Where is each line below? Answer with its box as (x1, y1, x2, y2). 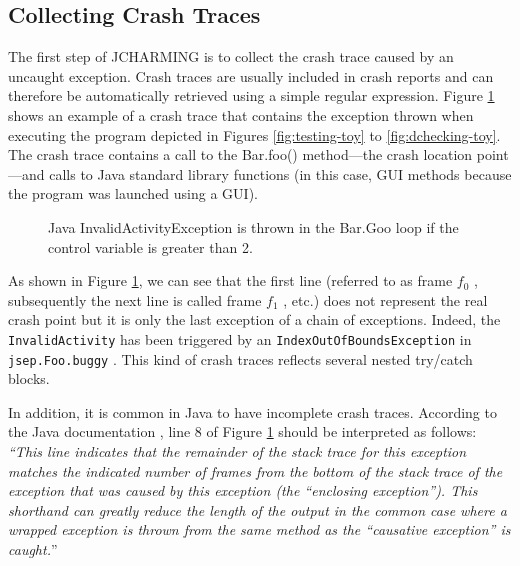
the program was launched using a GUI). (8, 183, 258, 204)
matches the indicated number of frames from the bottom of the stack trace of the (8, 460, 503, 481)
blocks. (8, 368, 50, 389)
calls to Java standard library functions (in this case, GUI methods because (49, 163, 512, 184)
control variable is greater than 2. (48, 236, 253, 257)
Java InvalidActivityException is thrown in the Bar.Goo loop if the (48, 216, 459, 237)
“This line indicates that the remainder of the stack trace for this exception (8, 441, 467, 462)
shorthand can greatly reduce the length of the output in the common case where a (8, 499, 507, 520)
